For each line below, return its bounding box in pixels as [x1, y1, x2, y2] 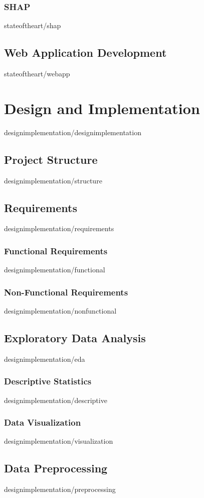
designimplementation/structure [4, 175, 102, 185]
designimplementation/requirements [4, 223, 114, 234]
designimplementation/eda [4, 353, 85, 364]
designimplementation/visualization [4, 436, 113, 446]
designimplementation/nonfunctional [4, 305, 117, 316]
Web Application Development [4, 45, 167, 60]
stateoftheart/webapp [4, 68, 70, 79]
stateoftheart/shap [4, 20, 61, 31]
